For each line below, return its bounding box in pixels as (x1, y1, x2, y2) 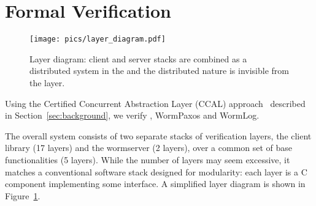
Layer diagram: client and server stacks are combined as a (29, 52, 247, 65)
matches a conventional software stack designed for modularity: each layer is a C (5, 165, 307, 178)
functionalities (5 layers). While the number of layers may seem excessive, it (5, 153, 290, 166)
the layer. (29, 76, 65, 89)
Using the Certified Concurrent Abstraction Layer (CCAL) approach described (5, 97, 306, 109)
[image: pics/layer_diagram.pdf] (29, 35, 166, 44)
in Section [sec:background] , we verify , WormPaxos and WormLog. (5, 109, 260, 122)
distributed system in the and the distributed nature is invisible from (29, 64, 289, 77)
